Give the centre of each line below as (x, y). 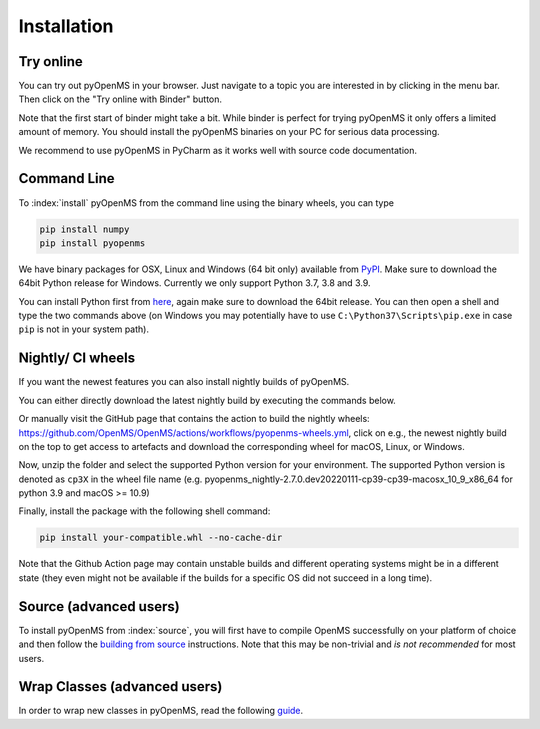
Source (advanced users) (99, 606)
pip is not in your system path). (84, 329)
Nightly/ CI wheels (77, 358)
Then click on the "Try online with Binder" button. (120, 99)
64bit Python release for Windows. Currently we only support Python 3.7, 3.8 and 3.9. (194, 283)
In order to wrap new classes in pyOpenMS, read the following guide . (161, 711)
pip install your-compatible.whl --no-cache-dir (161, 538)
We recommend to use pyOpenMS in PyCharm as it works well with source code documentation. (218, 150)
